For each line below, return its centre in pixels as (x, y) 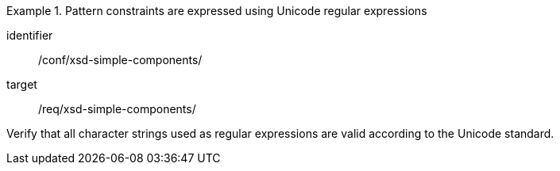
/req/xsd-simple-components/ (117, 109)
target (22, 84)
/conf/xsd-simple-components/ (120, 60)
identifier (30, 35)
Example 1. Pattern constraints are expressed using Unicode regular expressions (217, 11)
